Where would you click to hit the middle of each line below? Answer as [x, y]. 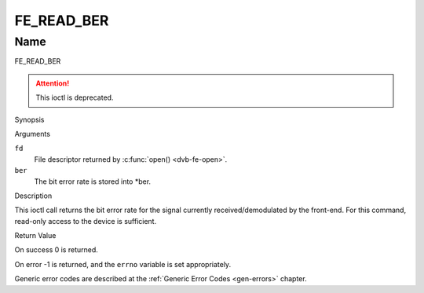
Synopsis [29, 119]
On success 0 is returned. [56, 250]
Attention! [53, 83]
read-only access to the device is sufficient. [86, 221]
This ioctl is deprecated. [75, 97]
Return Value [35, 236]
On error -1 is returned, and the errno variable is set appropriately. [123, 264]
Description [33, 196]
